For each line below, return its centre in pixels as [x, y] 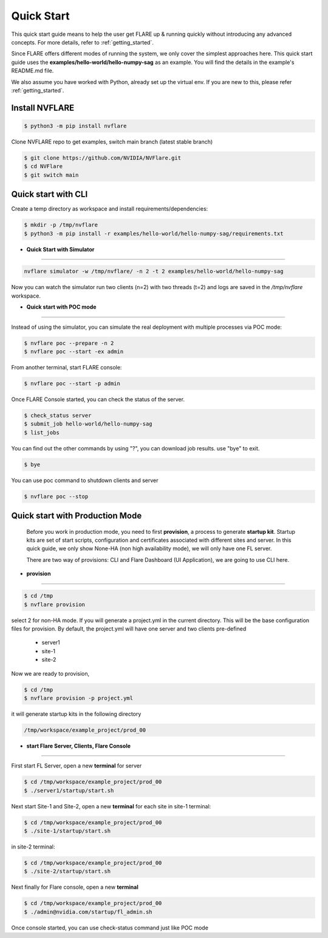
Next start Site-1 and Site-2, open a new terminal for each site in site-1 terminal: [111, 806]
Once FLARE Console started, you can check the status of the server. [98, 399]
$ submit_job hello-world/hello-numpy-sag [88, 424]
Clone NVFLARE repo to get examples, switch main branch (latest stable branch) [112, 142]
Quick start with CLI [50, 194]
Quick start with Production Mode [77, 516]
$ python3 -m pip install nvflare [75, 126]
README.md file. [32, 71]
